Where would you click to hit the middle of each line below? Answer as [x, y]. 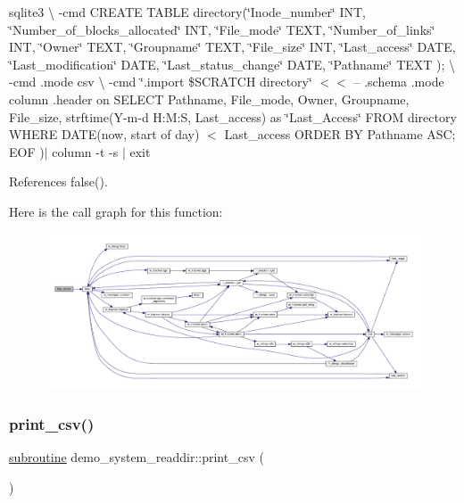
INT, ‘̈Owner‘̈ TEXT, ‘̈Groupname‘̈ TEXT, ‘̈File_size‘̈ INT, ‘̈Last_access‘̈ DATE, [232, 47]
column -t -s [85, 151]
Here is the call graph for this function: [116, 211]
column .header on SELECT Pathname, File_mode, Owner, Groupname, [209, 99]
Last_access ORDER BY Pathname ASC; [340, 134]
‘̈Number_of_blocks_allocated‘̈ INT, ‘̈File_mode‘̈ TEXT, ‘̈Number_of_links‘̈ [222, 29]
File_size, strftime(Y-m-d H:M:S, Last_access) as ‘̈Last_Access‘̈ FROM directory [233, 116]
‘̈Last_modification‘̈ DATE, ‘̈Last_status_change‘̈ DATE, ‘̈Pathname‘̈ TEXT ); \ [232, 64]
